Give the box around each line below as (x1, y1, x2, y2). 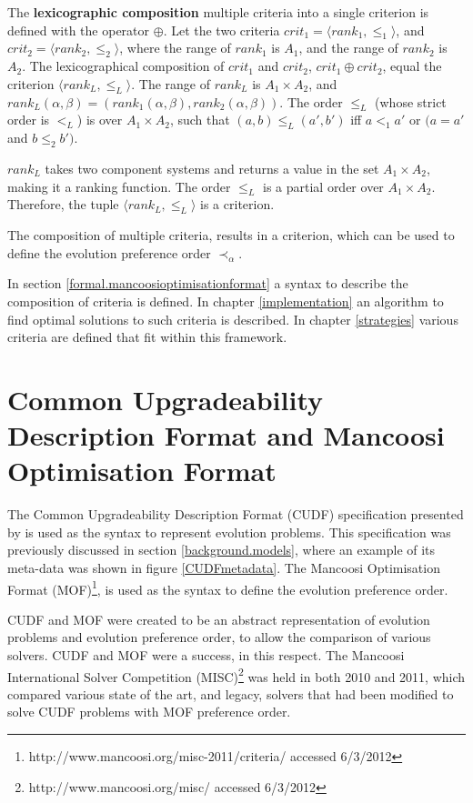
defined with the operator (7, 20, 150, 39)
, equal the (382, 56, 442, 75)
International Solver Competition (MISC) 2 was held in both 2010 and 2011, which (7, 664, 466, 686)
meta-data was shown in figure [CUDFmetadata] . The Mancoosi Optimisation (7, 558, 440, 577)
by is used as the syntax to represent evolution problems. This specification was (7, 522, 451, 541)
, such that (169, 110, 230, 129)
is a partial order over (262, 176, 384, 196)
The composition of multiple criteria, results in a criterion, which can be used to (7, 226, 455, 245)
